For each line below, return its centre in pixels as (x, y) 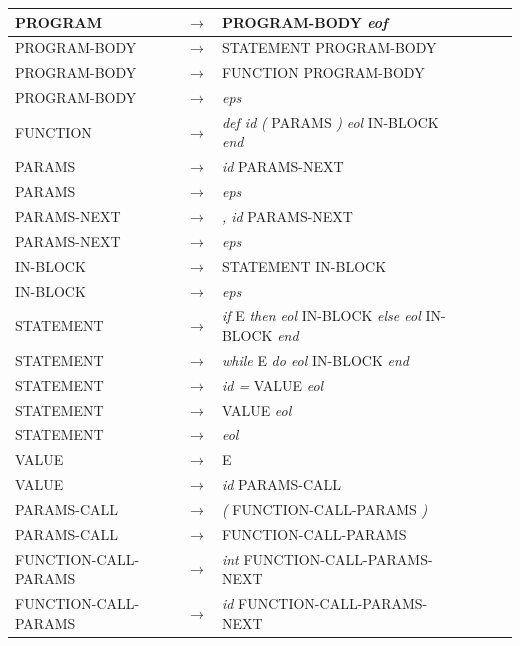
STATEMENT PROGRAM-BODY (329, 47)
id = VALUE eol (272, 384)
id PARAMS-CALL (281, 484)
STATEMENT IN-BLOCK (304, 265)
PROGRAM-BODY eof (304, 21)
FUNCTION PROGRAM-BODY (323, 72)
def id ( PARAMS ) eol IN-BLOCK (330, 121)
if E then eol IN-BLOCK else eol (321, 315)
